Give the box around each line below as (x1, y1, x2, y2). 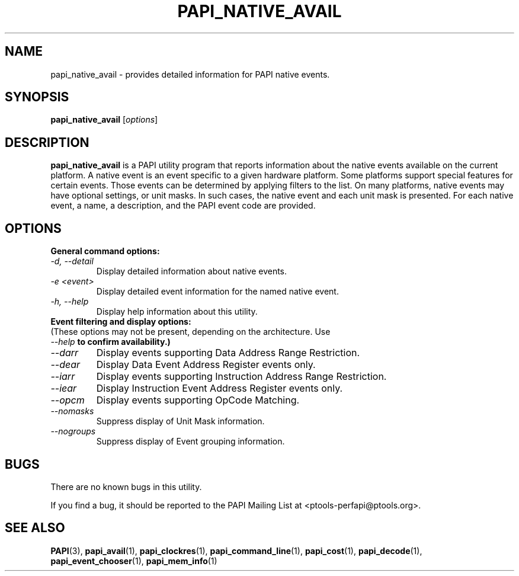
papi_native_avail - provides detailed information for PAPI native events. (50, 69, 330, 79)
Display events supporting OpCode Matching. (96, 394, 300, 407)
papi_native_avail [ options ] (50, 114, 158, 125)
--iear (50, 382, 77, 395)
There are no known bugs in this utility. (50, 481, 202, 492)
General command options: (50, 246, 160, 257)
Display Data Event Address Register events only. (96, 359, 316, 371)
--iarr (50, 370, 75, 383)
